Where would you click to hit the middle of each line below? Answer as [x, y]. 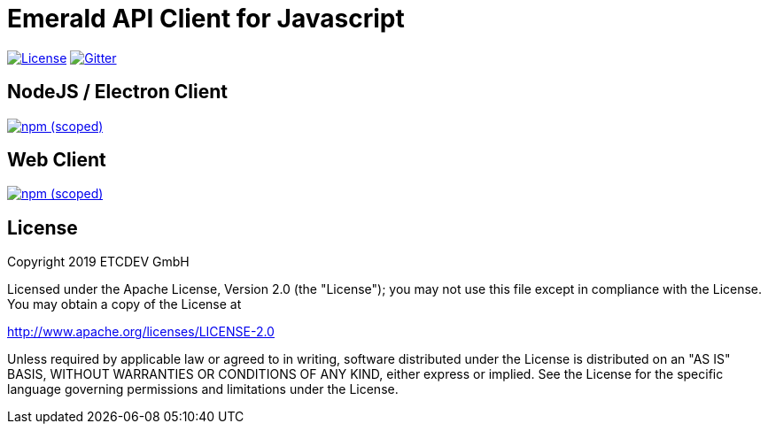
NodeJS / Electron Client [117, 92]
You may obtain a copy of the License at [124, 304]
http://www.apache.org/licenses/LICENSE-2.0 [141, 332]
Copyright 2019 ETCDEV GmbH [98, 262]
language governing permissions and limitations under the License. [203, 389]
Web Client [57, 160]
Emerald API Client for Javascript [206, 19]
